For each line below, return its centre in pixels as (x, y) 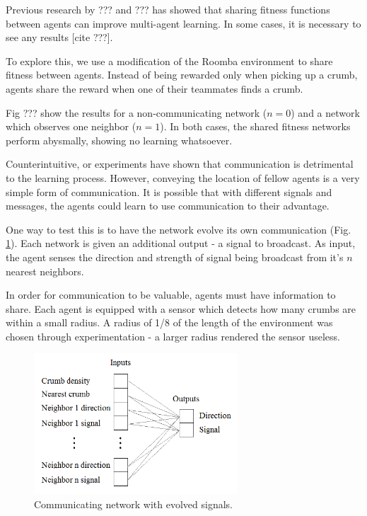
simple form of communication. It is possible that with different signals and (169, 191)
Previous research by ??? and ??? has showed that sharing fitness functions (168, 9)
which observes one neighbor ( (71, 126)
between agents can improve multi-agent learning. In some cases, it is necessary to (183, 23)
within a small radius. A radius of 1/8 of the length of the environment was (169, 322)
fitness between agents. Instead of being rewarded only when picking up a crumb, (182, 75)
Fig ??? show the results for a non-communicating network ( (136, 112)
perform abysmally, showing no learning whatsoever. (119, 140)
